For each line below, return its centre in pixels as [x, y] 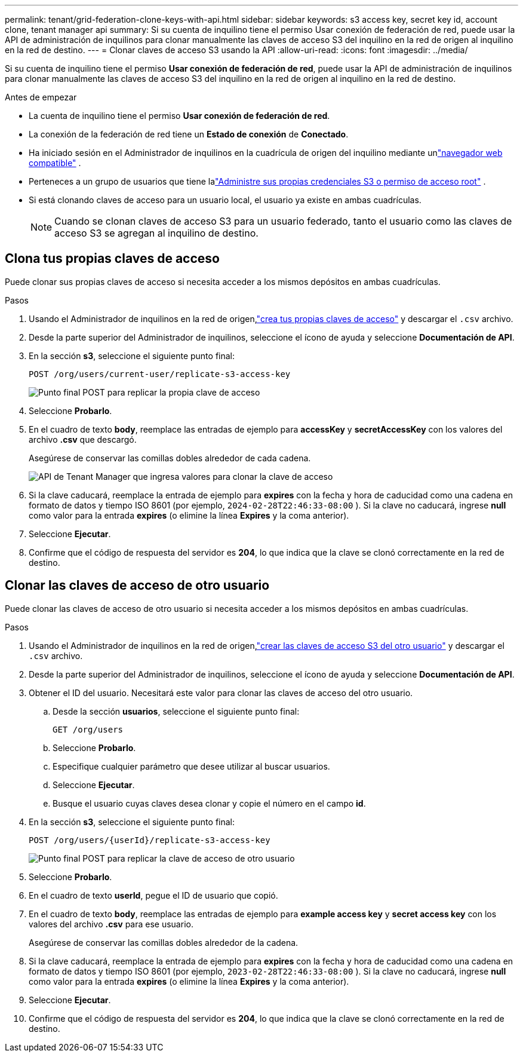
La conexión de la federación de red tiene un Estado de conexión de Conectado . [189, 134]
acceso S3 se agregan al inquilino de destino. [156, 233]
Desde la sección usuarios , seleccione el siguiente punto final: [176, 711]
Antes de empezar [41, 97]
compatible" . [55, 163]
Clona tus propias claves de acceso [112, 259]
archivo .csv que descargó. [83, 439]
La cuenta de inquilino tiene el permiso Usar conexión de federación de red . [179, 116]
